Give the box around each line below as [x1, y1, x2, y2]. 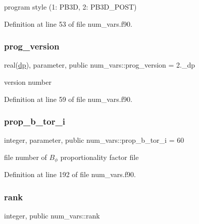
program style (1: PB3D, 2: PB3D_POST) [4, 2, 137, 12]
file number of [4, 152, 47, 162]
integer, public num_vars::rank [4, 210, 100, 221]
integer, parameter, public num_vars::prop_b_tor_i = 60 [4, 135, 184, 145]
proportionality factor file [60, 152, 139, 162]
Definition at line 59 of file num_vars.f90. [4, 93, 132, 104]
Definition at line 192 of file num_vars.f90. [4, 169, 136, 180]
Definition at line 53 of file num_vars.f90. [4, 18, 132, 29]
